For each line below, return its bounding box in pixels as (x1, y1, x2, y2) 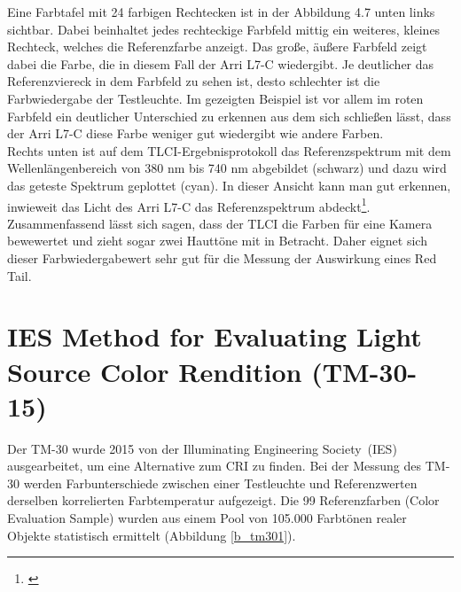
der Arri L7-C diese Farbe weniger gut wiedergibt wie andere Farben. (7, 124, 384, 143)
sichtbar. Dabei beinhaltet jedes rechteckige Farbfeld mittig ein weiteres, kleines (7, 19, 441, 38)
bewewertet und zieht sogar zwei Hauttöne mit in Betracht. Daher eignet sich (7, 231, 427, 250)
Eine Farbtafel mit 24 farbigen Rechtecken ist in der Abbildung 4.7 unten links (7, 3, 435, 20)
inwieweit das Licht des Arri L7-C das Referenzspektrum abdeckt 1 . (7, 194, 371, 215)
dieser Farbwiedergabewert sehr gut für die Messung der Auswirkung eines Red (7, 248, 437, 267)
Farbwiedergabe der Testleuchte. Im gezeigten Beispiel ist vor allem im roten (7, 89, 424, 107)
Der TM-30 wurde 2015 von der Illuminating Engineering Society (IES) (7, 439, 397, 457)
